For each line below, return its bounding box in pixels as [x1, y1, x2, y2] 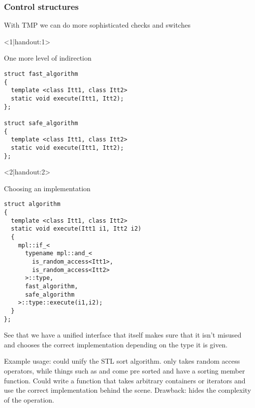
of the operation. [4, 394, 54, 405]
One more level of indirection [4, 53, 92, 63]
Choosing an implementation [4, 183, 91, 193]
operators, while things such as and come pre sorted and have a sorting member [4, 366, 245, 376]
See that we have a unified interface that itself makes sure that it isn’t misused [4, 330, 242, 340]
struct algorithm [4, 201, 61, 208]
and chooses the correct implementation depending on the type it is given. [4, 339, 228, 349]
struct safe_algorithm [4, 119, 78, 127]
